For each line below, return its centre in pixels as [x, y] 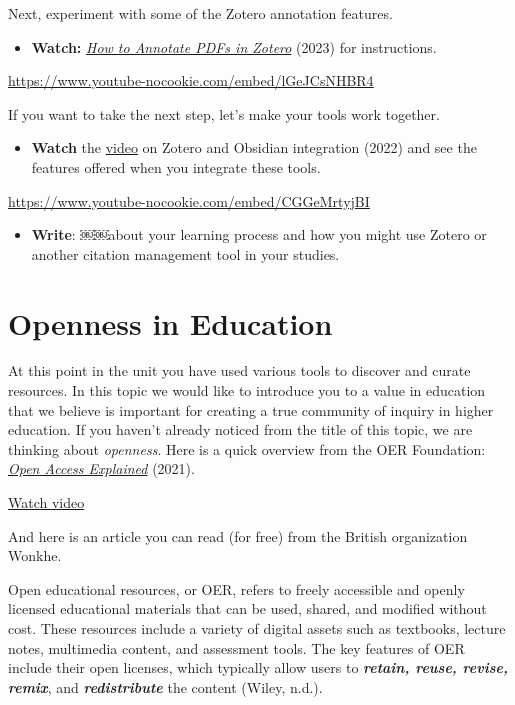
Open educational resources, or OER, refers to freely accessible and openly [236, 588]
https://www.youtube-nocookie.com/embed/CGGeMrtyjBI [189, 200]
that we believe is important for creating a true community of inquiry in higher [251, 409]
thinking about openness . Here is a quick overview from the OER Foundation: [247, 448]
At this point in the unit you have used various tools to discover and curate [239, 370]
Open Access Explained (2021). [101, 468]
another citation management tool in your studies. [185, 253]
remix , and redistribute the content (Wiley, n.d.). [165, 686]
